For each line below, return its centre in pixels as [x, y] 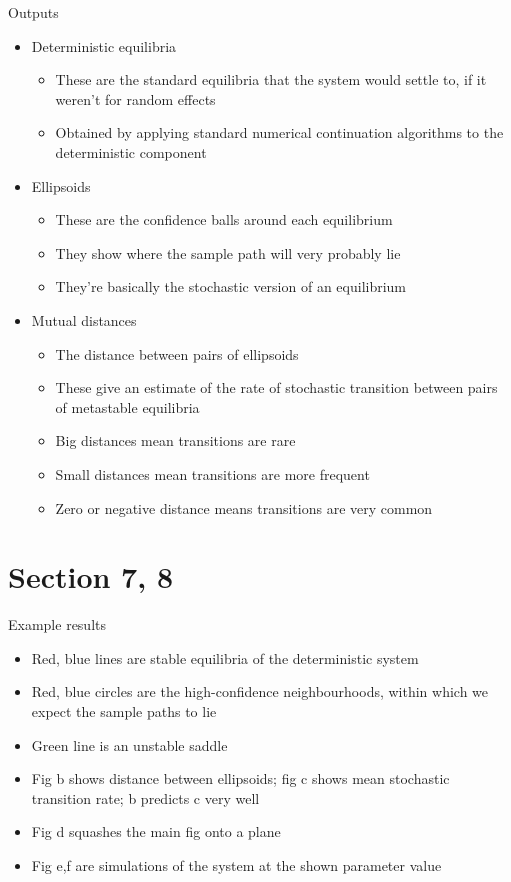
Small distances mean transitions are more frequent [212, 473]
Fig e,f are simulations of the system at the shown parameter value [236, 864]
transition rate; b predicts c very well [145, 797]
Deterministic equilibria [104, 45]
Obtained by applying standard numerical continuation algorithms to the [279, 132]
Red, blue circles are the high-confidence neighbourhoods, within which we [260, 691]
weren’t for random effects [135, 98]
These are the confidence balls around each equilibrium [224, 219]
